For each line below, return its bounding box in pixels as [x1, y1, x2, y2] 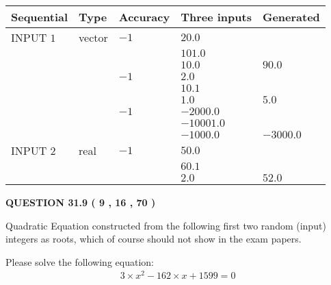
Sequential [11, 9, 68, 25]
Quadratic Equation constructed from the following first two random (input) [5, 218, 326, 232]
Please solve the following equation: [5, 254, 154, 269]
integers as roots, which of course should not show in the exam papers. [5, 232, 302, 246]
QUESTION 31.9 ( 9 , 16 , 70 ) [5, 195, 156, 209]
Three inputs [181, 9, 252, 25]
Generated [262, 9, 320, 25]
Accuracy [118, 9, 170, 25]
